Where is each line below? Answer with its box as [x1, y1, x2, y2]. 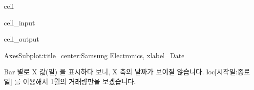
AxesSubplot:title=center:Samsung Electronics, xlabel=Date [4, 50, 185, 60]
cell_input [4, 17, 35, 27]
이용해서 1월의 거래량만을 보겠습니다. [23, 76, 136, 86]
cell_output [4, 34, 39, 44]
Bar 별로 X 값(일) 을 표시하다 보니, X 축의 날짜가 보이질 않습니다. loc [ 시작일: [4, 67, 238, 77]
